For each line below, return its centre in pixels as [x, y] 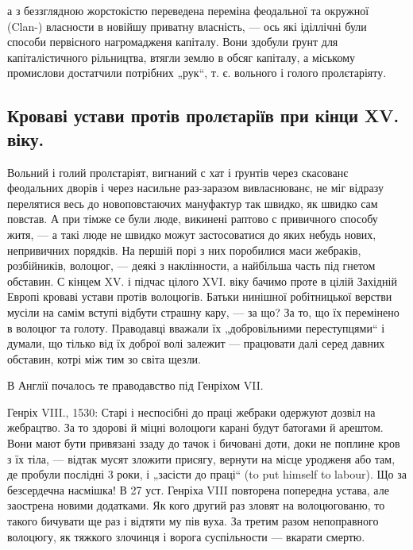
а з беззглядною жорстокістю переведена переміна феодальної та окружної [188, 10]
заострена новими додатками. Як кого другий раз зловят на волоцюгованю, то [196, 505]
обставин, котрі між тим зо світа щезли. [104, 358]
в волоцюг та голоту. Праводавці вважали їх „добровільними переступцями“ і [196, 327]
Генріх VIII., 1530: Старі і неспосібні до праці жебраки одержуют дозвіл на [191, 412]
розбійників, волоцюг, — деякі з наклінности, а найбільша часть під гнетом [191, 265]
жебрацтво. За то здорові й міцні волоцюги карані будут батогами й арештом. [195, 427]
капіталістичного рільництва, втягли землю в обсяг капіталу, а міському [181, 57]
